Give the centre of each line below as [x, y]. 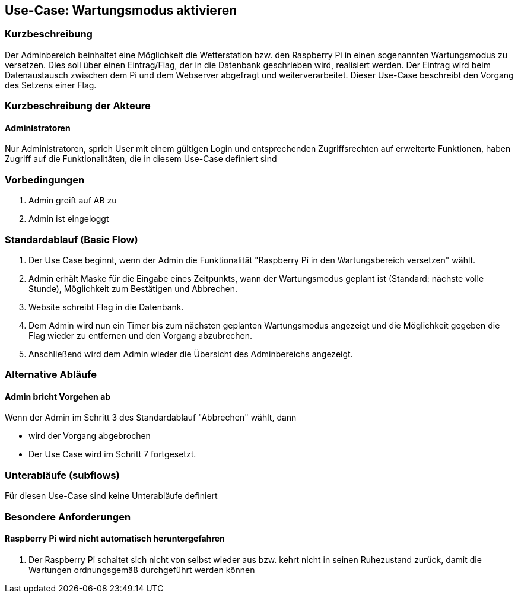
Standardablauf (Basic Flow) [71, 239]
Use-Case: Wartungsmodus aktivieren [121, 10]
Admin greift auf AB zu [73, 201]
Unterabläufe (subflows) [62, 475]
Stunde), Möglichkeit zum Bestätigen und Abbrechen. [133, 288]
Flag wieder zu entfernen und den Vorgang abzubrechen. [141, 335]
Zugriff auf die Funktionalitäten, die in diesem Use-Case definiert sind [141, 159]
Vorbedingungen [45, 179]
